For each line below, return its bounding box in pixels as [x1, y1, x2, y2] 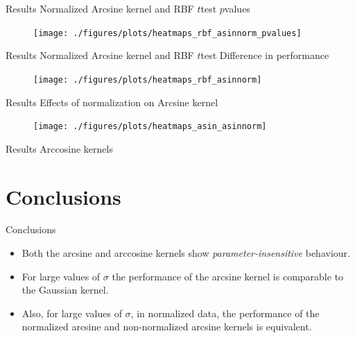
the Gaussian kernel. [21, 282, 109, 297]
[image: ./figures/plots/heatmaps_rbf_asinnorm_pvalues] [33, 28, 302, 38]
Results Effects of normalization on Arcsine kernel [6, 94, 218, 109]
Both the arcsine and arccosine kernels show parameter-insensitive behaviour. [21, 246, 350, 260]
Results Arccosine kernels [6, 141, 113, 155]
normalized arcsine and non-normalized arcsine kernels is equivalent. [21, 319, 312, 334]
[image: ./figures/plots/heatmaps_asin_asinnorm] [33, 121, 267, 132]
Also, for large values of [21, 305, 122, 320]
